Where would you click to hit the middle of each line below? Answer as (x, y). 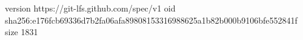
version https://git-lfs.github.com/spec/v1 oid (90, 8)
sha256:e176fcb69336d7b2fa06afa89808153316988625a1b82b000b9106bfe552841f (151, 20)
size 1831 (22, 32)
